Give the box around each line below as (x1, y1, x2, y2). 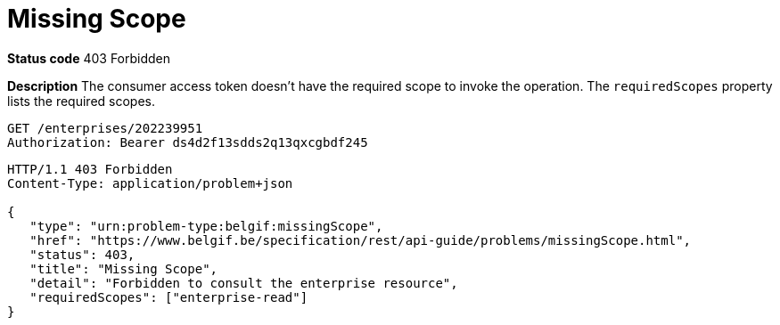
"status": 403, (29, 247, 135, 262)
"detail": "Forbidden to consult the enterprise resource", (29, 275, 458, 290)
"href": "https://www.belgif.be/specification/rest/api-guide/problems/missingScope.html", (29, 232, 692, 248)
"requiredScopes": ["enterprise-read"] (29, 289, 308, 305)
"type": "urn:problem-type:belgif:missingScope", (29, 218, 383, 233)
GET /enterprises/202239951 (7, 120, 203, 135)
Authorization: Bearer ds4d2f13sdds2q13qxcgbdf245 (7, 134, 368, 150)
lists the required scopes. (7, 93, 155, 109)
